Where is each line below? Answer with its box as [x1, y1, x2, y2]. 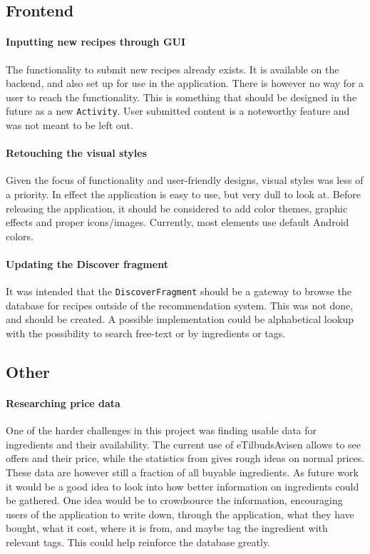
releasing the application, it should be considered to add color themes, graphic [6, 200, 348, 215]
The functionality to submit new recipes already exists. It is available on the [6, 61, 339, 76]
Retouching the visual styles [6, 145, 147, 160]
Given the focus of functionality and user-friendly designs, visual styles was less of [6, 173, 364, 188]
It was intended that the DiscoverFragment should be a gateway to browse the [6, 284, 352, 299]
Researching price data [6, 395, 120, 410]
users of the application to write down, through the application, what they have [6, 506, 354, 521]
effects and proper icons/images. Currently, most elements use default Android [6, 215, 349, 230]
